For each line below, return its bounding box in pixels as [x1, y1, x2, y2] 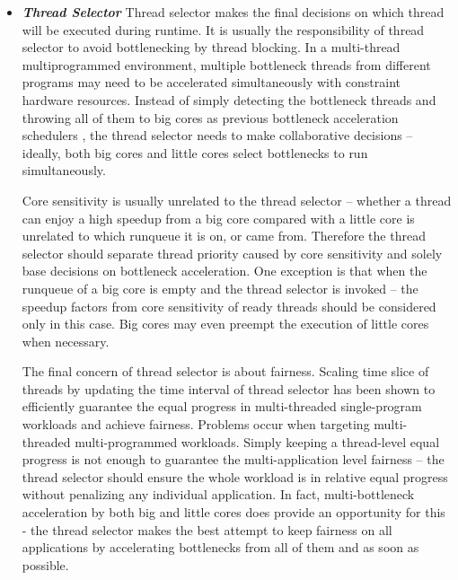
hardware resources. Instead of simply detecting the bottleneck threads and [22, 90, 436, 109]
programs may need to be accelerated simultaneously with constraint [22, 73, 401, 92]
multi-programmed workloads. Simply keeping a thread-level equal [75, 432, 440, 451]
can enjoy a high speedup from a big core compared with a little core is [22, 208, 415, 227]
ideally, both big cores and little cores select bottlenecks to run [22, 143, 368, 162]
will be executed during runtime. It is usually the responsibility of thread [22, 20, 425, 39]
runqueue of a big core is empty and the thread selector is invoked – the [22, 278, 418, 297]
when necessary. [22, 331, 110, 350]
